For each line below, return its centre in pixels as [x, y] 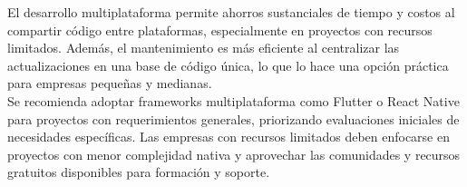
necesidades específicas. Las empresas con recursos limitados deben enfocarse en [229, 137]
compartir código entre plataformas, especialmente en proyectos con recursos [220, 30]
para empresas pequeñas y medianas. [110, 83]
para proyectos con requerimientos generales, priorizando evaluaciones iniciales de [233, 118]
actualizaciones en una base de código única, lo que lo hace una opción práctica [228, 65]
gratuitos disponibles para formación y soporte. [139, 172]
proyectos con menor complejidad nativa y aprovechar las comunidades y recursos [234, 154]
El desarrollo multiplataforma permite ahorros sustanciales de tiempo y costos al [231, 12]
